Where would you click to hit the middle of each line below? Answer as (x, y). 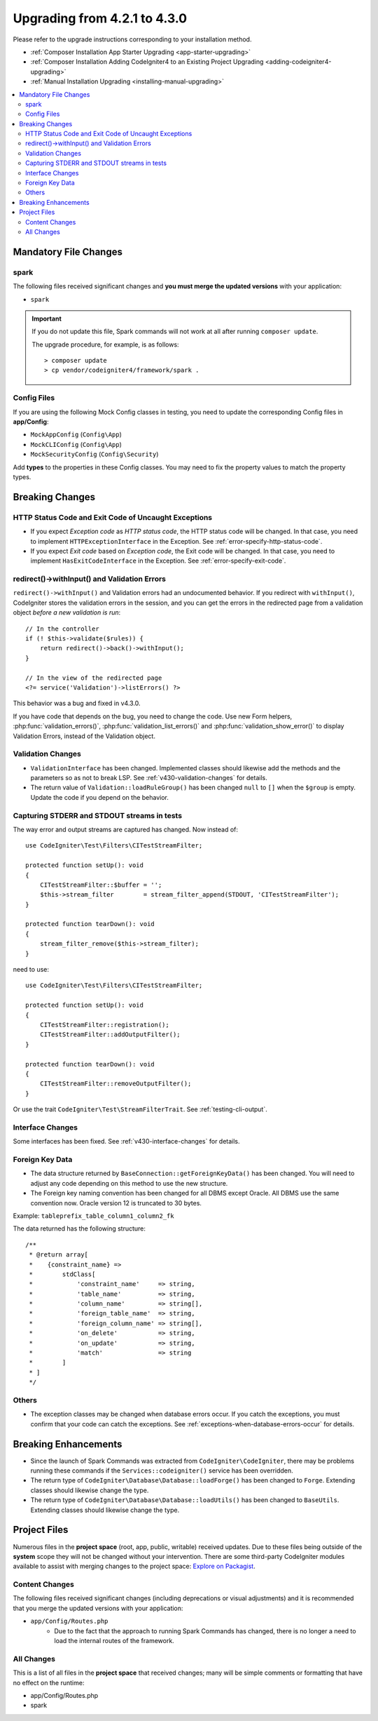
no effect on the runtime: (49, 1682)
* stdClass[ (62, 1274)
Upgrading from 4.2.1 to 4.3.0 (100, 18)
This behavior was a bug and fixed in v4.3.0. (77, 703)
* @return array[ (59, 1255)
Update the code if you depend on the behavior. (100, 797)
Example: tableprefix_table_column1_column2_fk (93, 1216)
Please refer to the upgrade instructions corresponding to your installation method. (132, 39)
